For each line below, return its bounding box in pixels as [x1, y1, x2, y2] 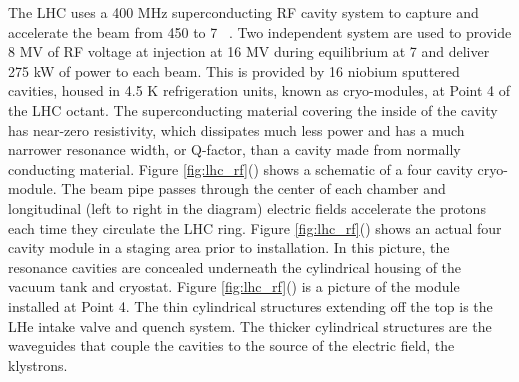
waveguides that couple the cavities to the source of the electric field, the [8, 335, 455, 356]
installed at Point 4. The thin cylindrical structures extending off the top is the [8, 295, 493, 316]
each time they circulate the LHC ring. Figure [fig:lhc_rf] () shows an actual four [8, 217, 502, 238]
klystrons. [8, 354, 68, 375]
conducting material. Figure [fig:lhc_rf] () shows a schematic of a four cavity [8, 158, 473, 179]
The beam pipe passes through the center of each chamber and [61, 178, 446, 199]
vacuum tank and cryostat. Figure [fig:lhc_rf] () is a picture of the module [8, 276, 460, 297]
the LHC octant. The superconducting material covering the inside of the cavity [8, 99, 498, 120]
